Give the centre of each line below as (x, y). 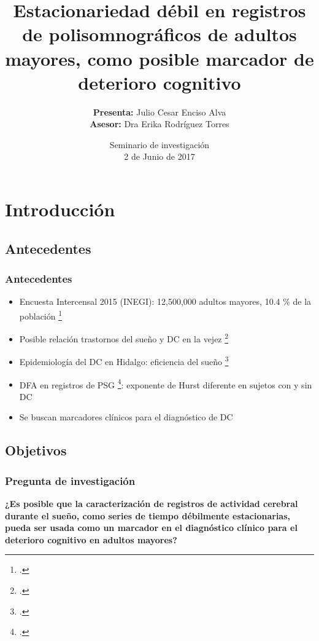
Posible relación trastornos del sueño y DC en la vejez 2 (124, 338)
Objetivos (36, 450)
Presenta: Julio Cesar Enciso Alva (159, 112)
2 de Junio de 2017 (159, 156)
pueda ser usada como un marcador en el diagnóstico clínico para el (151, 528)
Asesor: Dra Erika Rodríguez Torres (159, 124)
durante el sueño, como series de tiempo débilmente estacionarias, (148, 515)
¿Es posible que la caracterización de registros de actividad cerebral (152, 504)
